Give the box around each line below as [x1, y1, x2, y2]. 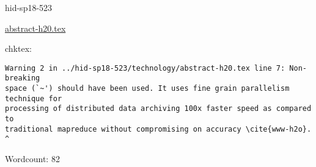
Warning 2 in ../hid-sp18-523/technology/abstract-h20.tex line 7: [5, 63, 285, 73]
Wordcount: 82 [5, 152, 60, 165]
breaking [5, 74, 40, 83]
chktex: [5, 42, 32, 55]
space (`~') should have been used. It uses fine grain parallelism [5, 84, 290, 93]
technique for [5, 94, 62, 103]
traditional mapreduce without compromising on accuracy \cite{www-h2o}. [5, 124, 312, 133]
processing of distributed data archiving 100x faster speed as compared [5, 104, 312, 113]
